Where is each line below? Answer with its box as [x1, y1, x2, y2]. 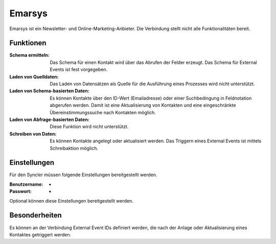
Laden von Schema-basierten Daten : [9, 88, 89, 94]
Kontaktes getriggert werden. [9, 231, 72, 237]
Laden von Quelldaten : [9, 74, 59, 80]
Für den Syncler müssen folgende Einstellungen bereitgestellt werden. [9, 172, 157, 178]
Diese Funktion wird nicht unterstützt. [50, 124, 129, 130]
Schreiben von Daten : [9, 131, 57, 137]
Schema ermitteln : [9, 52, 50, 58]
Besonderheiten [9, 211, 62, 219]
